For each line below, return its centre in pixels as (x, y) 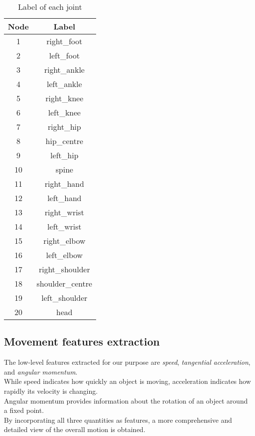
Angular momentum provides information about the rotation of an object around (126, 400)
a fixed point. (24, 410)
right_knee (64, 98)
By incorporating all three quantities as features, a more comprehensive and (118, 420)
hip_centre (64, 141)
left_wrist (64, 226)
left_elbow (64, 255)
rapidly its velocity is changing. (51, 391)
